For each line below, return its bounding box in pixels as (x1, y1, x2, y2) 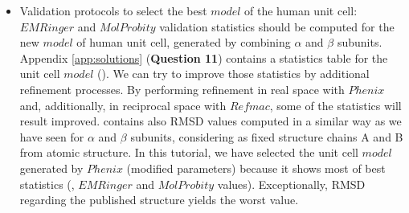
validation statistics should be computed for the (159, 18, 395, 35)
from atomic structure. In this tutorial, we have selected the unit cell (19, 144, 358, 161)
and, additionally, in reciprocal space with (19, 96, 227, 113)
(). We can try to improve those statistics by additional (97, 65, 370, 82)
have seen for (19, 128, 84, 145)
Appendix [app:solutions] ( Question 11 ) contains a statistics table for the (19, 49, 388, 66)
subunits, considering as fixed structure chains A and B (130, 128, 403, 145)
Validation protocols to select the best (19, 2, 207, 18)
